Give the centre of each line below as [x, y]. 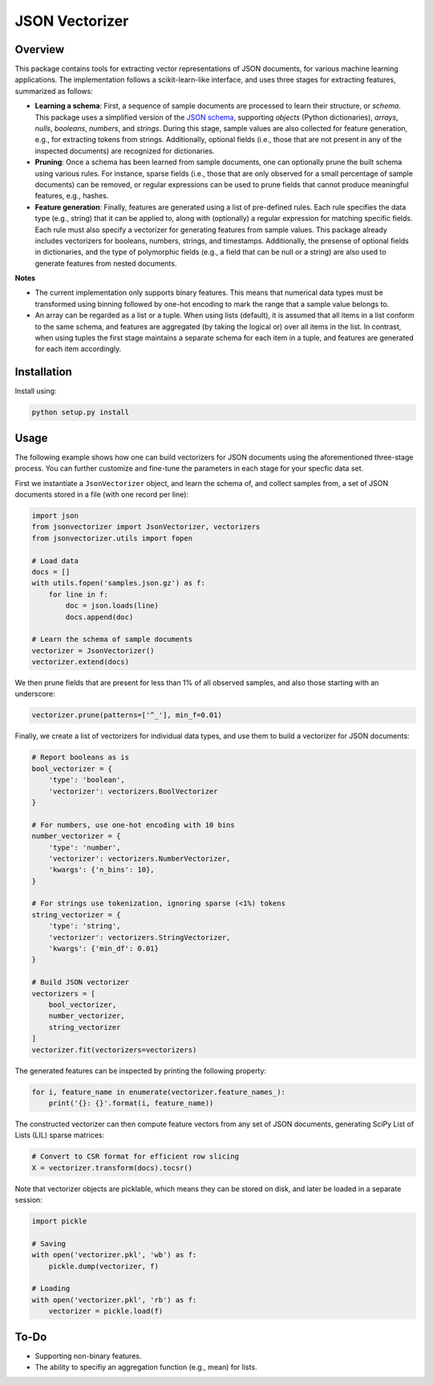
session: [29, 1200]
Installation [43, 372]
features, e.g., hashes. [72, 196]
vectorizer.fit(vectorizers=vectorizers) [114, 1050]
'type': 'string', [85, 926]
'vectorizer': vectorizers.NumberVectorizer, [140, 858]
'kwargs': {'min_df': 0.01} [104, 949]
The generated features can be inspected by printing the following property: [141, 1070]
